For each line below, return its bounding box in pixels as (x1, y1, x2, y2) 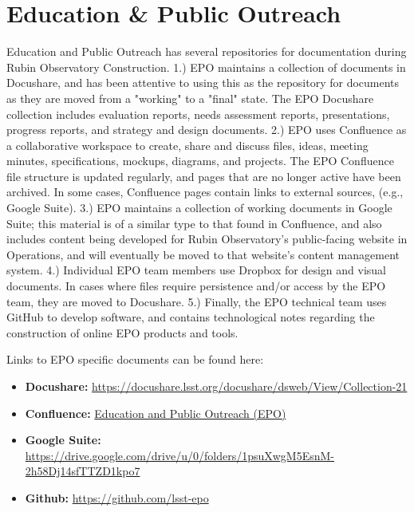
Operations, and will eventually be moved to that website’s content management (6, 246, 400, 262)
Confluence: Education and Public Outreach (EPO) (25, 404, 286, 421)
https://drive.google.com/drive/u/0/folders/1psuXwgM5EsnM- (25, 447, 335, 463)
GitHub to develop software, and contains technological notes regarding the (6, 309, 375, 325)
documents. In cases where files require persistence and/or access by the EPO (6, 278, 386, 294)
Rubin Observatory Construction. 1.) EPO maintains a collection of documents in (6, 58, 406, 75)
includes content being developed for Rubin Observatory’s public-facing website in (6, 230, 408, 247)
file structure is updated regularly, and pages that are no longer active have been (6, 167, 401, 184)
